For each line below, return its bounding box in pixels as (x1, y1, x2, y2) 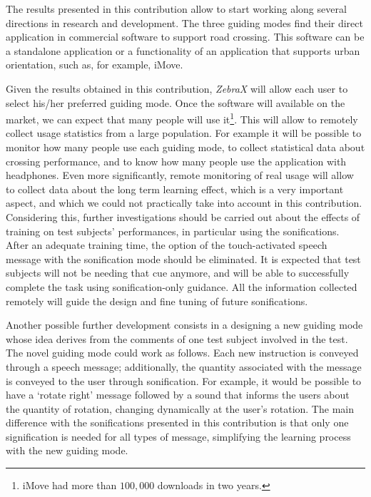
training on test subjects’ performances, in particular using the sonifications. (6, 223, 340, 238)
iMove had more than (22, 478, 117, 493)
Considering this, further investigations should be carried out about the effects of (6, 209, 360, 224)
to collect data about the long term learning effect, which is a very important (6, 181, 344, 196)
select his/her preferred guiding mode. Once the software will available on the (6, 95, 345, 110)
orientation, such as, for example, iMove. (6, 57, 183, 72)
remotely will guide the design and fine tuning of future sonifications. (6, 293, 308, 308)
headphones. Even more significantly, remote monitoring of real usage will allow (6, 168, 354, 183)
